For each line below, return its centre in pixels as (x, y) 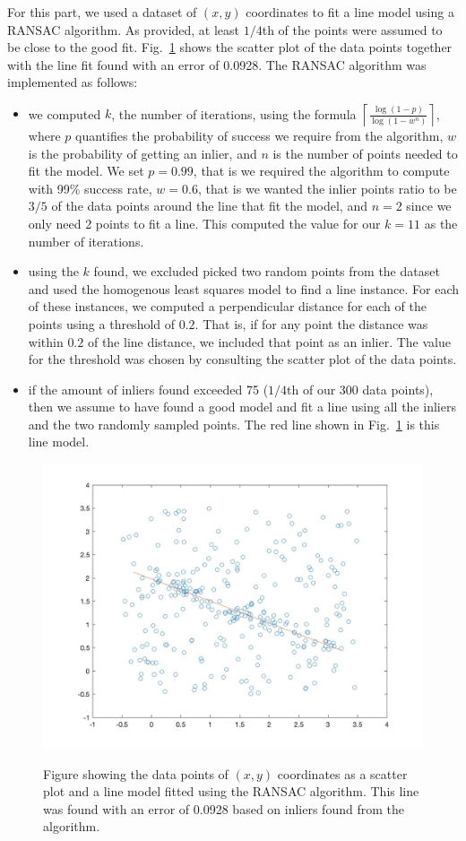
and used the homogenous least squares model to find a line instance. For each (244, 288)
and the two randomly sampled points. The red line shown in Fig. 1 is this (234, 424)
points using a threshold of (102, 323)
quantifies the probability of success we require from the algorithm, (259, 135)
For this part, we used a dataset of (102, 12)
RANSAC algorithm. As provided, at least (124, 29)
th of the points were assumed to (352, 29)
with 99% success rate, (90, 188)
